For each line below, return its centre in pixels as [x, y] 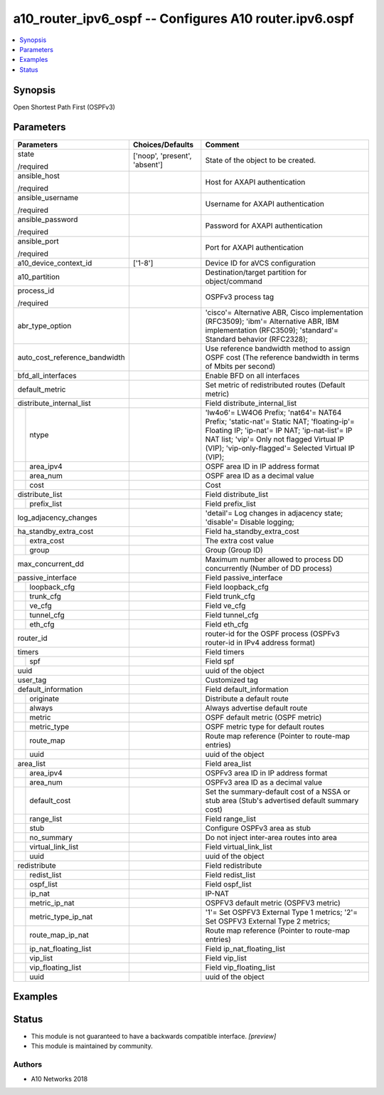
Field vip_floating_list [240, 967]
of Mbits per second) [240, 366]
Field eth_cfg [227, 624]
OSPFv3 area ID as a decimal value [264, 782]
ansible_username [48, 197]
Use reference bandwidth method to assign [278, 348]
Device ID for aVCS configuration [260, 263]
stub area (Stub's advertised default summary [282, 800]
